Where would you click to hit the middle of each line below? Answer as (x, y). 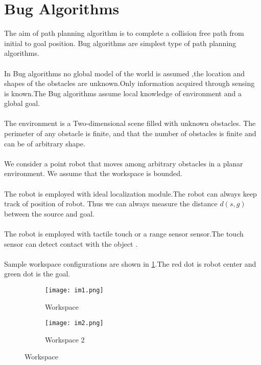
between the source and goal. (50, 213)
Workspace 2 (65, 339)
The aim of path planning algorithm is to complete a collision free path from (124, 33)
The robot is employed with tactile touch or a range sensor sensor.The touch (124, 233)
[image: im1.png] (74, 290)
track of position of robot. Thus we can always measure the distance (111, 203)
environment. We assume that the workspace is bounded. (93, 173)
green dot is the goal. (37, 274)
